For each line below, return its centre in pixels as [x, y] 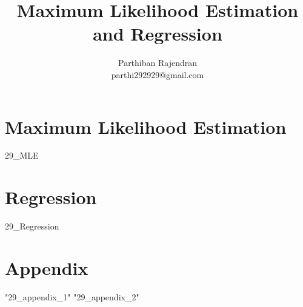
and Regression [158, 34]
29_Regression [32, 226]
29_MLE [22, 155]
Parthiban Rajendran [158, 63]
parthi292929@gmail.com [158, 74]
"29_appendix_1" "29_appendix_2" [72, 296]
